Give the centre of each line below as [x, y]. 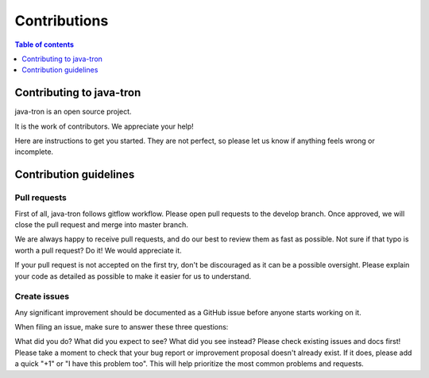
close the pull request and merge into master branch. [101, 224]
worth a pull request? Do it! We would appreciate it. [98, 250]
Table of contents [44, 44]
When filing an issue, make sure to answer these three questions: [122, 327]
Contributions [62, 21]
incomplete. [34, 152]
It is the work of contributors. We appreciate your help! [104, 126]
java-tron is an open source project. [73, 112]
